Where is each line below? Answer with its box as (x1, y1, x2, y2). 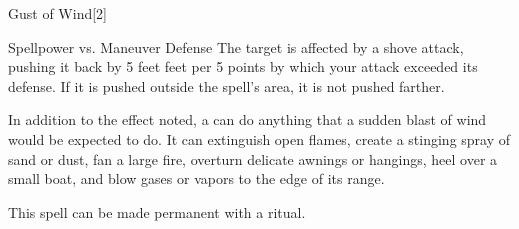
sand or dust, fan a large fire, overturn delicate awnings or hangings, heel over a (8, 148, 498, 169)
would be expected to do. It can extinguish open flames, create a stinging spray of (8, 128, 511, 149)
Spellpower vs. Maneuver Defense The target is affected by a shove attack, (8, 36, 464, 57)
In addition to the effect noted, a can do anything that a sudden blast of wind (8, 109, 487, 130)
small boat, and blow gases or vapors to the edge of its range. (8, 168, 385, 189)
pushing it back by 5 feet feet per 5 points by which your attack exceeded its (8, 56, 478, 77)
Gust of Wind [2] (8, 3, 107, 23)
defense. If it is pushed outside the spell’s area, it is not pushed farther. (8, 75, 445, 96)
